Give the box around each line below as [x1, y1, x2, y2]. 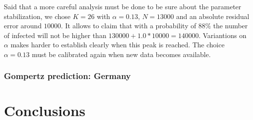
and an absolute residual [176, 11, 250, 21]
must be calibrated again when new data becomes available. [32, 49, 211, 59]
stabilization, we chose [4, 11, 71, 21]
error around [4, 20, 42, 31]
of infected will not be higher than [4, 30, 106, 40]
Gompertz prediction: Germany [4, 70, 131, 82]
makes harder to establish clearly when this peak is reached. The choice [10, 40, 225, 50]
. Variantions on [198, 30, 247, 40]
